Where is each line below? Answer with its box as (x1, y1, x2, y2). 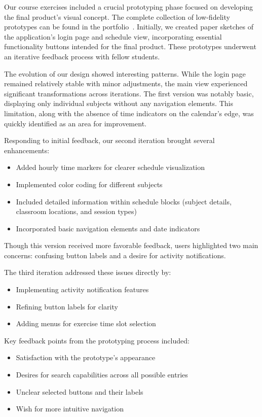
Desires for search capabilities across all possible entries (16, 369, 188, 380)
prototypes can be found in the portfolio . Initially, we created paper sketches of (4, 21, 253, 32)
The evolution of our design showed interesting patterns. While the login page (4, 68, 246, 79)
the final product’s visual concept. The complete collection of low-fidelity (4, 11, 230, 22)
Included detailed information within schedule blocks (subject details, (16, 196, 232, 206)
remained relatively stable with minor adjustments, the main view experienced (4, 78, 248, 89)
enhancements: (4, 145, 50, 155)
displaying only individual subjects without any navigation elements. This (4, 98, 233, 109)
